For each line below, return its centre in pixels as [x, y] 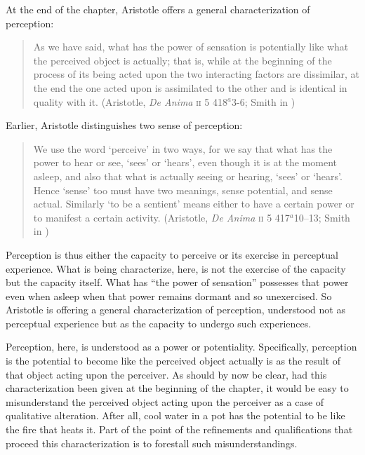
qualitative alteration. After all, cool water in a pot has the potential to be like [175, 415]
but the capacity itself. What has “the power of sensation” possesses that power [177, 282]
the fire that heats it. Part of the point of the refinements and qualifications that [179, 429]
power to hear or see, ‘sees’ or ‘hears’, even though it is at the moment [185, 162]
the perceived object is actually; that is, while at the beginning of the [182, 60]
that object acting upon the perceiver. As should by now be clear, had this [166, 374]
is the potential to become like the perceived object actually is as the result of [173, 361]
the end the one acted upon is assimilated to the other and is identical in [190, 87]
